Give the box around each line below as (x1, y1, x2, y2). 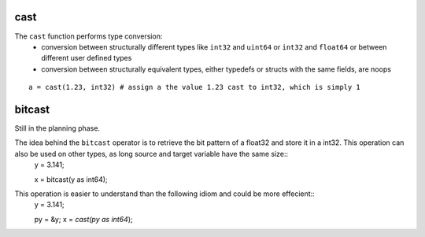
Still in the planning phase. (14, 123, 101, 133)
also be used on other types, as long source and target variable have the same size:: (14, 149, 289, 158)
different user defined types (41, 54, 132, 63)
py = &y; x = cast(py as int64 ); (34, 214, 133, 224)
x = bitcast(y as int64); (34, 174, 108, 184)
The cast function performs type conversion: (14, 31, 163, 41)
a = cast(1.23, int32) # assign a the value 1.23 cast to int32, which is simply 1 (28, 83, 361, 92)
